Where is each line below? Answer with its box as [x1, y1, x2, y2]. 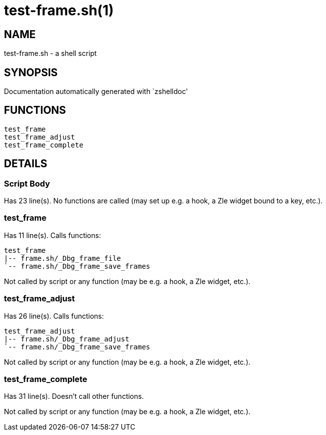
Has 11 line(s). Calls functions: [4, 231, 101, 240]
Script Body [4, 178, 50, 189]
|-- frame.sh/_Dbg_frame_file [4, 254, 121, 262]
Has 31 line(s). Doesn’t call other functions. [4, 392, 144, 401]
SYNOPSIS [4, 66, 58, 79]
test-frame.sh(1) [4, 2, 114, 19]
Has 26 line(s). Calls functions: [4, 311, 104, 320]
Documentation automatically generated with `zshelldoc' [4, 87, 188, 96]
